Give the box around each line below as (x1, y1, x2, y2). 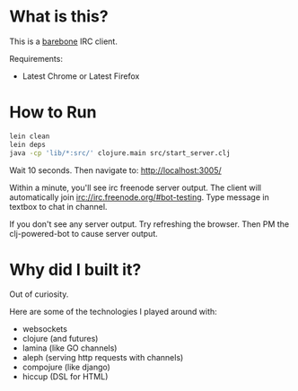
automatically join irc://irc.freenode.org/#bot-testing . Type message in (9, 191, 269, 203)
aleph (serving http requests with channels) (22, 352, 184, 363)
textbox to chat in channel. (9, 201, 108, 212)
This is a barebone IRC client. (9, 36, 118, 47)
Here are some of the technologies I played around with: (9, 307, 217, 317)
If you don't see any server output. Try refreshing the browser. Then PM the (9, 218, 290, 230)
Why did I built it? (9, 259, 142, 280)
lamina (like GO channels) (22, 343, 118, 353)
